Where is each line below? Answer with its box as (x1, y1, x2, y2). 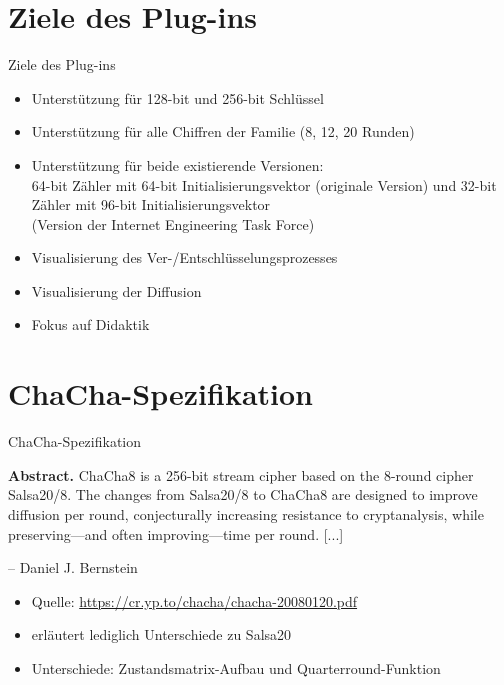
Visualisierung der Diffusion (31, 280, 202, 301)
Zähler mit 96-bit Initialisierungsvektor (31, 194, 271, 215)
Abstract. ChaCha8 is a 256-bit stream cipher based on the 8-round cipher (8, 464, 474, 485)
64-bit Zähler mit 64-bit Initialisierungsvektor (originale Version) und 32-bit (31, 174, 497, 195)
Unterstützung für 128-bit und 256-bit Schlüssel (31, 87, 324, 108)
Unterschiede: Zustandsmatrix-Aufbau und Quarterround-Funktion (31, 657, 441, 678)
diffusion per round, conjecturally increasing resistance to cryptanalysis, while (8, 503, 484, 524)
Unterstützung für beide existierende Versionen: (31, 154, 324, 175)
